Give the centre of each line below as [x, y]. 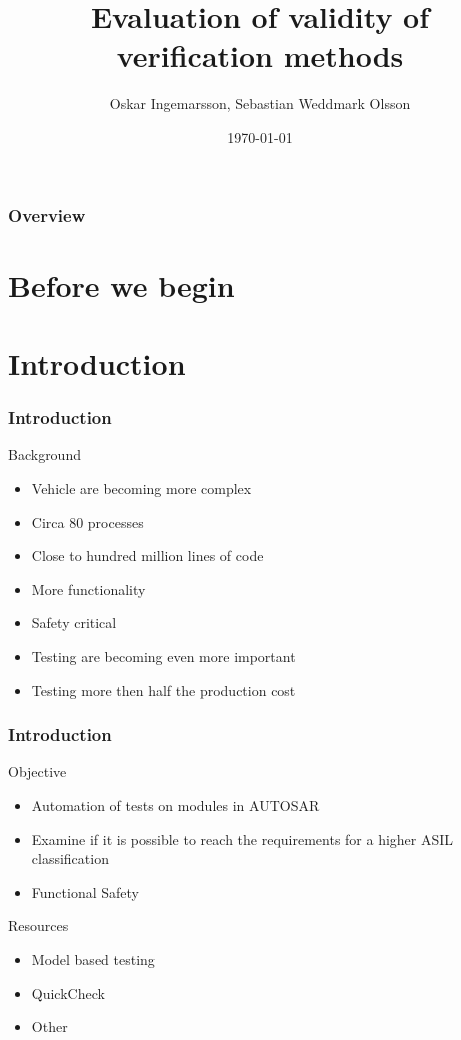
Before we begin [121, 284]
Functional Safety [85, 891]
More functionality [88, 588]
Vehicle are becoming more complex [141, 487]
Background [44, 454]
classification [70, 858]
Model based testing [93, 958]
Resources [38, 925]
